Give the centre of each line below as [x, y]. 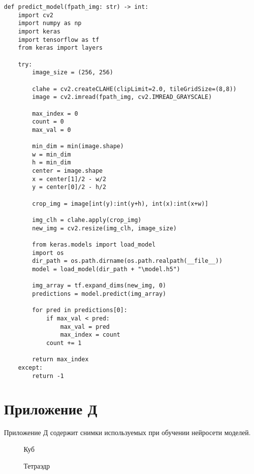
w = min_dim [52, 154]
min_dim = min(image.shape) [78, 146]
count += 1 [64, 343]
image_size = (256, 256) [73, 73]
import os [48, 253]
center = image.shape [67, 171]
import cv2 [36, 15]
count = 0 [48, 122]
